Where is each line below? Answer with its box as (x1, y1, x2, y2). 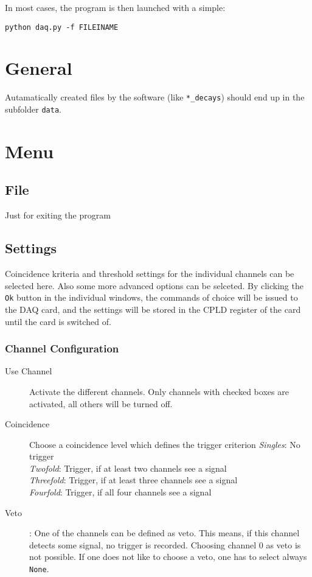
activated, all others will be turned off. (29, 397, 173, 410)
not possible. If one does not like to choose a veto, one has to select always (29, 550, 307, 563)
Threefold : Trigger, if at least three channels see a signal (29, 474, 238, 486)
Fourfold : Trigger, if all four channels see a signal (29, 486, 212, 498)
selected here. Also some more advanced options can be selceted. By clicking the (5, 279, 303, 292)
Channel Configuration (5, 341, 119, 356)
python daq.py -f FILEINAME (5, 23, 119, 32)
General (5, 55, 72, 80)
